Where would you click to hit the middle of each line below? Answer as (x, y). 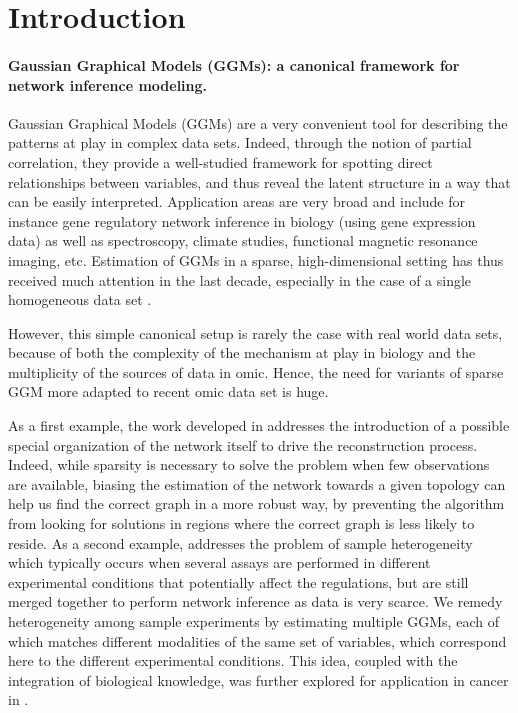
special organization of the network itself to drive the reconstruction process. (243, 444)
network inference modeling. (108, 84)
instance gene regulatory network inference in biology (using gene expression (242, 220)
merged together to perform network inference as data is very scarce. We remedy (255, 601)
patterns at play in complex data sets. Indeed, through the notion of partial (240, 142)
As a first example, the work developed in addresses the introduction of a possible (259, 425)
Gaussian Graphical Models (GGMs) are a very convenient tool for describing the (258, 122)
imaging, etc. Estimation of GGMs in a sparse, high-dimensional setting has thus (256, 259)
